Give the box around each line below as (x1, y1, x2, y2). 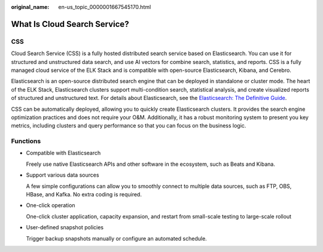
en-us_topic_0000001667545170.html (58, 4, 151, 10)
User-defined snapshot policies (26, 224, 104, 231)
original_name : (11, 4, 50, 10)
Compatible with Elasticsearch (26, 150, 101, 157)
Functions (11, 137, 41, 145)
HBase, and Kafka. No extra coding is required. (26, 190, 142, 198)
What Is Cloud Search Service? (11, 19, 129, 29)
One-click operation (26, 202, 75, 209)
